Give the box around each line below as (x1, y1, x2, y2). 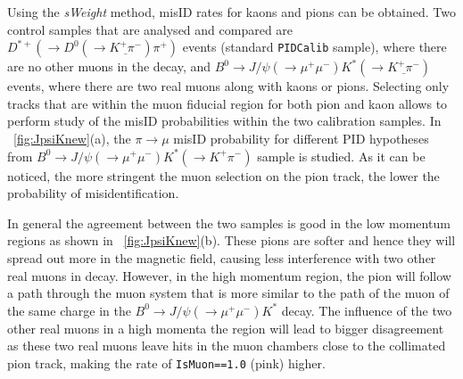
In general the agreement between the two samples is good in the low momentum (7, 213, 451, 232)
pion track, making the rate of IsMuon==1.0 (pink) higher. (7, 353, 326, 372)
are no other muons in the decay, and (7, 57, 211, 76)
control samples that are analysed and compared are (7, 20, 294, 38)
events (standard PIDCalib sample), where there (182, 37, 447, 56)
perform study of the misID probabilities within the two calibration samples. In (7, 111, 442, 130)
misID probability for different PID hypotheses (173, 128, 429, 147)
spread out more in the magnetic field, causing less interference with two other (7, 248, 436, 267)
